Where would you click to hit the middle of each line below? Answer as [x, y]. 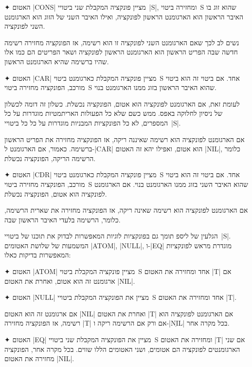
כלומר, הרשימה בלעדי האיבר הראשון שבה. [63, 219]
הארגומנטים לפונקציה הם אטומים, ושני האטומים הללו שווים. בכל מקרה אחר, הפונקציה [122, 349]
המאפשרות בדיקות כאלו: [38, 255]
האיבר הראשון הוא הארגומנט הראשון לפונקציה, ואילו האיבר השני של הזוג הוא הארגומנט [124, 16]
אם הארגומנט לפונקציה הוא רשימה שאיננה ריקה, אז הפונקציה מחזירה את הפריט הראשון [125, 139]
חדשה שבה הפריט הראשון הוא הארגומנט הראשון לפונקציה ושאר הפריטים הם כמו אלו [121, 52]
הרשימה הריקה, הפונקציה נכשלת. [50, 158]
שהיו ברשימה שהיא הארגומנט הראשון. [57, 61]
